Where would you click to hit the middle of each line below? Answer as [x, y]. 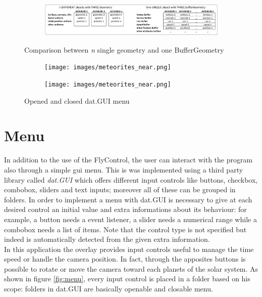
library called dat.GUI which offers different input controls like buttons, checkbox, [131, 179]
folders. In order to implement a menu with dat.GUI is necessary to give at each [128, 199]
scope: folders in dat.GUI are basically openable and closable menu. [109, 289]
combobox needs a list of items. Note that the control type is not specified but [125, 229]
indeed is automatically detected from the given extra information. [107, 239]
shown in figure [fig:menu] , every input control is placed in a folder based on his [127, 279]
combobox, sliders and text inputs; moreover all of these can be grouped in [120, 189]
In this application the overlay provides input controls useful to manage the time [129, 249]
